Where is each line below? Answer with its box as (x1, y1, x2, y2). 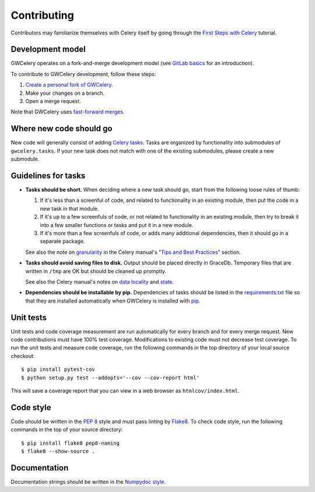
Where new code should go (10, 123, 113, 134)
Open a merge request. (25, 98, 81, 105)
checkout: (10, 352, 35, 359)
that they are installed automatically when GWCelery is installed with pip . (25, 297, 201, 304)
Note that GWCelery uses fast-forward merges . (10, 108, 125, 115)
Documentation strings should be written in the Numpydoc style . (10, 478, 166, 485)
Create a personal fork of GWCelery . (25, 81, 113, 88)
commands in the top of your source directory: (10, 426, 123, 433)
